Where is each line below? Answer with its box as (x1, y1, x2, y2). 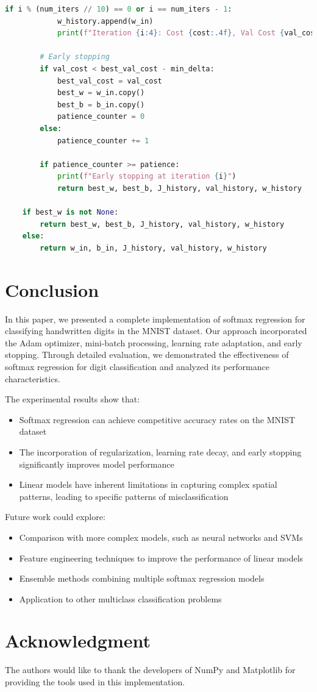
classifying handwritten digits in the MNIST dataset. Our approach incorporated (5, 324, 307, 337)
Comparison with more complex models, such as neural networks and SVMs (19, 530, 303, 543)
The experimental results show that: (5, 393, 140, 405)
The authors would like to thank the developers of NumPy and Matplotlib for (5, 663, 296, 676)
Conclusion (5, 277, 99, 302)
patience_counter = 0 (57, 112, 145, 121)
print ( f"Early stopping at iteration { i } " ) (57, 172, 237, 181)
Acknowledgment (5, 628, 151, 653)
